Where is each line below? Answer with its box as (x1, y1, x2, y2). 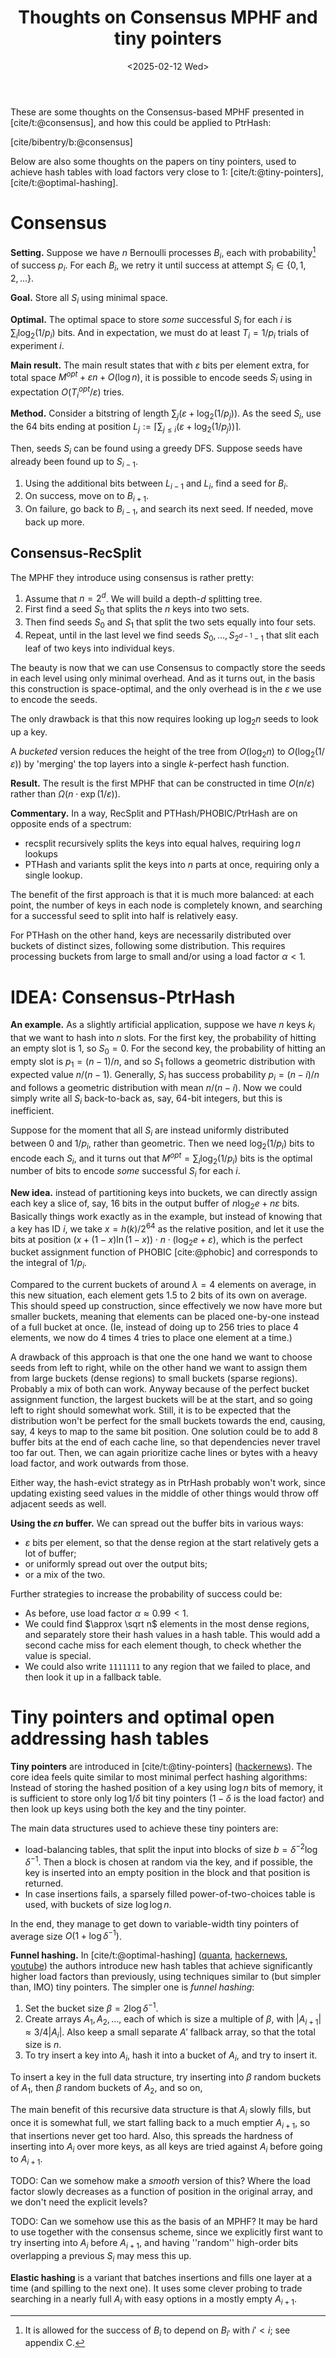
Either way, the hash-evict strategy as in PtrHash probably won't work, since (10, 1477, 326, 1489)
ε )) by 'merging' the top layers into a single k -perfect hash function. (10, 758, 290, 770)
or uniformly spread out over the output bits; (24, 1558, 208, 1570)
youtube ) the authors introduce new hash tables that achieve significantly (10, 1960, 313, 1972)
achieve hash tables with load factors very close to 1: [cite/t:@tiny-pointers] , (10, 166, 324, 178)
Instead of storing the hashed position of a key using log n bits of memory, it (10, 1782, 323, 1794)
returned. (24, 1877, 64, 1889)
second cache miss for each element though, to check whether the (24, 1639, 302, 1651)
